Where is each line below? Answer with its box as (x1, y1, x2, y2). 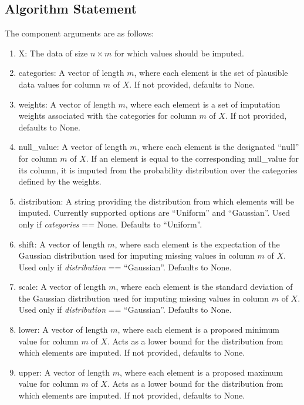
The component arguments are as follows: (5, 27, 154, 39)
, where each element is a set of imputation (125, 98, 281, 110)
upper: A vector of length (18, 366, 110, 378)
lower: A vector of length (18, 323, 108, 336)
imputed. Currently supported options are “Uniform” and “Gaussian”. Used (18, 206, 291, 219)
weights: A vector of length (18, 98, 116, 110)
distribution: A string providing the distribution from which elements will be (18, 195, 294, 207)
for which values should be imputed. (114, 46, 244, 59)
